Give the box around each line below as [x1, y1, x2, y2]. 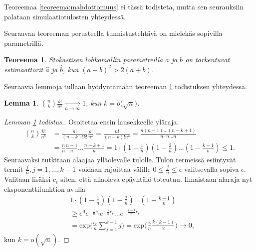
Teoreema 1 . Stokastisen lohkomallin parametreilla [4, 54, 163, 65]
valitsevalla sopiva [184, 164, 239, 174]
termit [4, 164, 23, 174]
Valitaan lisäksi [4, 174, 51, 184]
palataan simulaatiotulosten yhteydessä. [4, 11, 126, 21]
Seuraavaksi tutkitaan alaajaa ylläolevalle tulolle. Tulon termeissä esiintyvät [4, 154, 236, 164]
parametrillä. [4, 37, 43, 48]
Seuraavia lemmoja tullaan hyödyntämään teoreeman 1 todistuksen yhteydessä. [4, 81, 247, 91]
